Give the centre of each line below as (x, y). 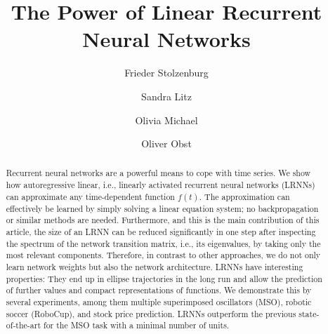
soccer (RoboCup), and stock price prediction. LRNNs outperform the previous (151, 313)
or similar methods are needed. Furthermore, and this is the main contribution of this (163, 220)
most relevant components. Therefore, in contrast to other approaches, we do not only (163, 255)
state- (309, 313)
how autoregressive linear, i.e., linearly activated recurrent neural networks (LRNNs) (160, 185)
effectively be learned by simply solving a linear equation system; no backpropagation (162, 208)
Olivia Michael (166, 120)
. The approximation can (244, 196)
